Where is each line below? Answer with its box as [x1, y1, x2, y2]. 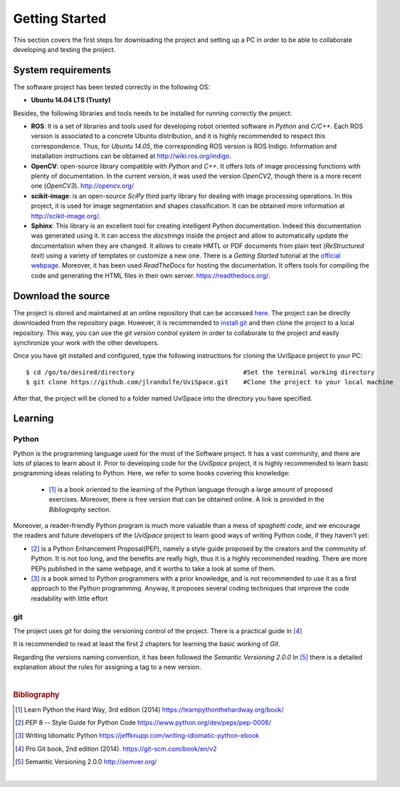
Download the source [13, 290, 110, 302]
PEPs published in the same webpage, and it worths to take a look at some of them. [31, 564, 276, 573]
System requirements [13, 64, 112, 76]
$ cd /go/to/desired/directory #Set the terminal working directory [26, 368, 375, 376]
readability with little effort [31, 594, 108, 603]
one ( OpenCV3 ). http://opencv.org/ [31, 181, 135, 190]
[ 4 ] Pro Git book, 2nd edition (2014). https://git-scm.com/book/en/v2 [15, 744, 217, 753]
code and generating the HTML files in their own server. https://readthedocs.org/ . [31, 271, 270, 280]
